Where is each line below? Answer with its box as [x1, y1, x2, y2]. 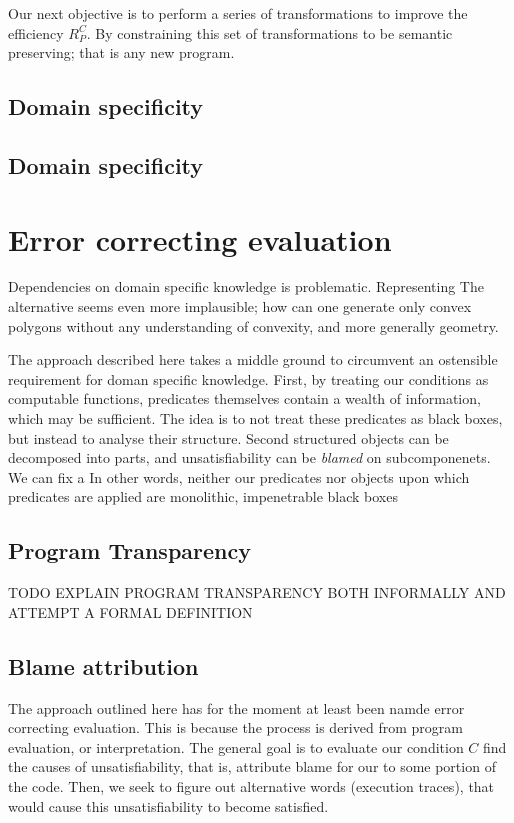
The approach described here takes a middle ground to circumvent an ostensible [8, 349, 498, 370]
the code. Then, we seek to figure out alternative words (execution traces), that [8, 775, 495, 796]
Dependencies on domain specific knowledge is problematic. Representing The [8, 276, 484, 297]
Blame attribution [8, 650, 199, 681]
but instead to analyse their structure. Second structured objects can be [8, 427, 449, 448]
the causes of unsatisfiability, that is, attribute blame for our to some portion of [8, 756, 496, 777]
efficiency [8, 22, 64, 43]
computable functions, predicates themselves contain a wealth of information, [8, 388, 481, 409]
